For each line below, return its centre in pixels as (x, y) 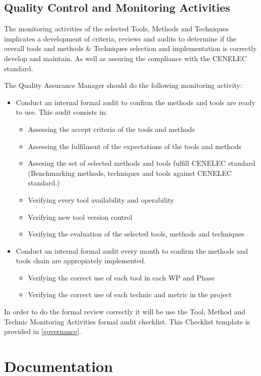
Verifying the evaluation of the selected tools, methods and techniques (136, 234)
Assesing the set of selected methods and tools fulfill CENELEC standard (142, 163)
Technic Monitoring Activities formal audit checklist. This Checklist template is (127, 321)
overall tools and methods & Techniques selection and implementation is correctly (130, 48)
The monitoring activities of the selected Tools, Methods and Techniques (116, 29)
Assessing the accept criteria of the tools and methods (111, 129)
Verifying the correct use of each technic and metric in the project (130, 294)
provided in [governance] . (43, 331)
